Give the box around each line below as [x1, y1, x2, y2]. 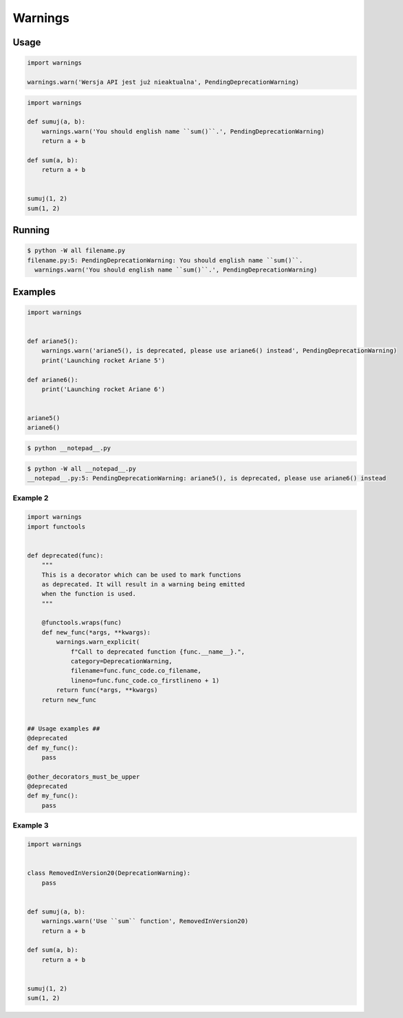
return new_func [41, 696, 96, 704]
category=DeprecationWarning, [70, 657, 173, 665]
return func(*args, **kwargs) [56, 686, 158, 694]
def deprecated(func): [27, 551, 104, 560]
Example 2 [12, 494, 49, 503]
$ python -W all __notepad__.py [27, 465, 137, 472]
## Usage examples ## [27, 724, 100, 732]
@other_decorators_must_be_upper [27, 773, 140, 780]
